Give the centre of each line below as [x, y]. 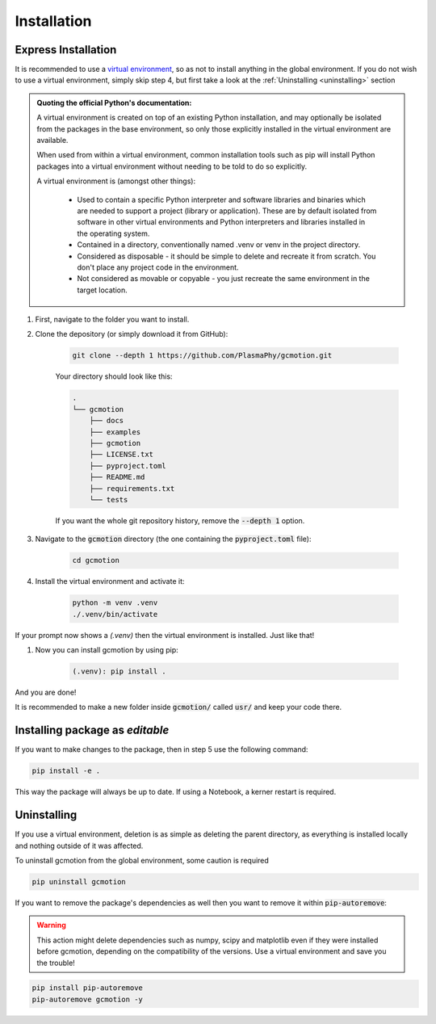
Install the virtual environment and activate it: [110, 581]
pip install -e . [66, 771]
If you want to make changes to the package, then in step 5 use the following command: [161, 749]
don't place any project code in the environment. [158, 267]
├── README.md [117, 477]
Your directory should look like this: [114, 376]
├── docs [107, 421]
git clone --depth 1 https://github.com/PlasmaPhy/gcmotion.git [202, 356]
